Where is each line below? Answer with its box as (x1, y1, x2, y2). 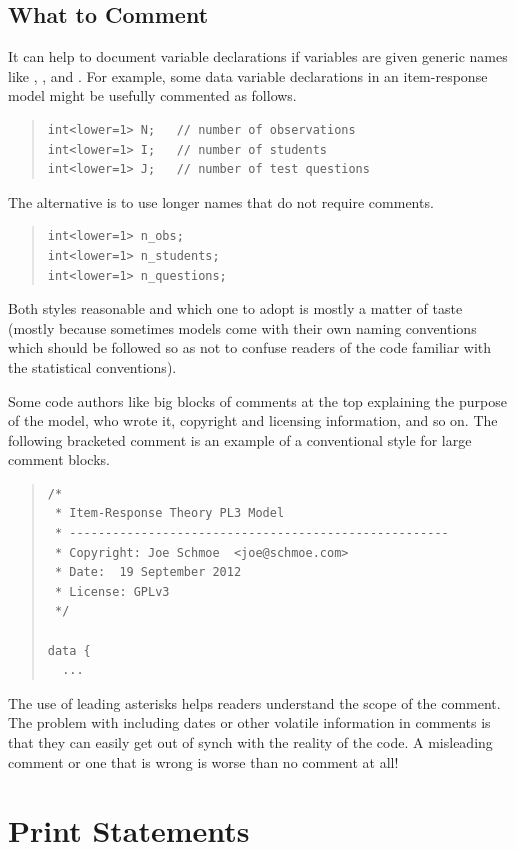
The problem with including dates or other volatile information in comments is (8, 712, 491, 733)
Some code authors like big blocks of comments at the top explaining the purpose (8, 390, 507, 411)
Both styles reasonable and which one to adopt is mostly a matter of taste (8, 298, 463, 319)
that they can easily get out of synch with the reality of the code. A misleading (8, 732, 493, 753)
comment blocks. (8, 449, 110, 470)
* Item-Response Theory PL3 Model (54, 506, 285, 521)
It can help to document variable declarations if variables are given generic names (8, 46, 508, 67)
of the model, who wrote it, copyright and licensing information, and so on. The (8, 410, 498, 431)
